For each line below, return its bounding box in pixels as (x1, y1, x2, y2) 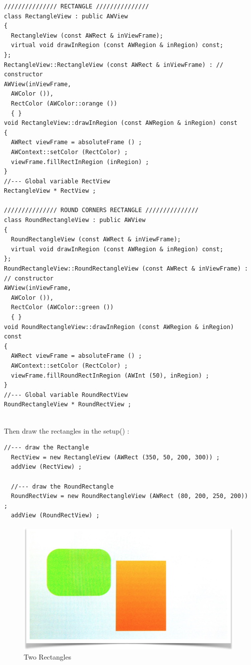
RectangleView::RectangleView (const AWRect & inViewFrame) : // (4, 61, 223, 68)
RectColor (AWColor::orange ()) (11, 100, 118, 107)
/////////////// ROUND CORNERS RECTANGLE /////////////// (4, 207, 199, 214)
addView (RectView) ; (11, 463, 82, 471)
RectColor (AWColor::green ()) (11, 304, 114, 311)
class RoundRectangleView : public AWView (4, 217, 146, 224)
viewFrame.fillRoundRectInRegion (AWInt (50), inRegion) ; (11, 372, 209, 379)
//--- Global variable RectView (4, 177, 110, 185)
